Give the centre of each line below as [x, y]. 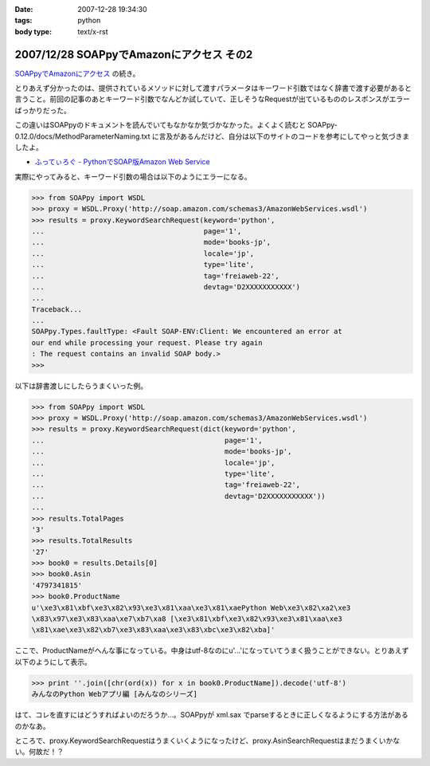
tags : [23, 21]
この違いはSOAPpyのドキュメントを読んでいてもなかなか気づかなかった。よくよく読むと [160, 125]
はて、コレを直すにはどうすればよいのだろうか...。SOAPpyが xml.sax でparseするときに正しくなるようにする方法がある [212, 715]
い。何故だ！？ [39, 752]
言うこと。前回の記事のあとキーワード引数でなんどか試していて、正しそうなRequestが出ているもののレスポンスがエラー [212, 99]
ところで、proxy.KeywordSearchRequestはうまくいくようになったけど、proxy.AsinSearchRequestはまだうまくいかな [207, 740]
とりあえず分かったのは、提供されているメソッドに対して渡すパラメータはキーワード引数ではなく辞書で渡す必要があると [213, 88]
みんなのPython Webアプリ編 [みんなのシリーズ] [115, 694]
